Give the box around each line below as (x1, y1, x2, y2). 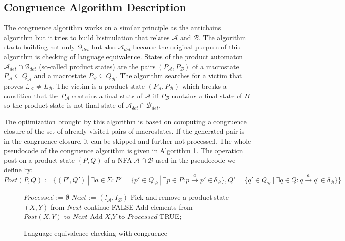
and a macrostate (34, 71, 86, 81)
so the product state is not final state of (4, 100, 124, 110)
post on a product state (4, 155, 75, 165)
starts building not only (4, 42, 75, 52)
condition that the (4, 90, 59, 100)
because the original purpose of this (133, 42, 240, 52)
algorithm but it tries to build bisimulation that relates (4, 32, 170, 42)
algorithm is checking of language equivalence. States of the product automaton (4, 51, 243, 61)
